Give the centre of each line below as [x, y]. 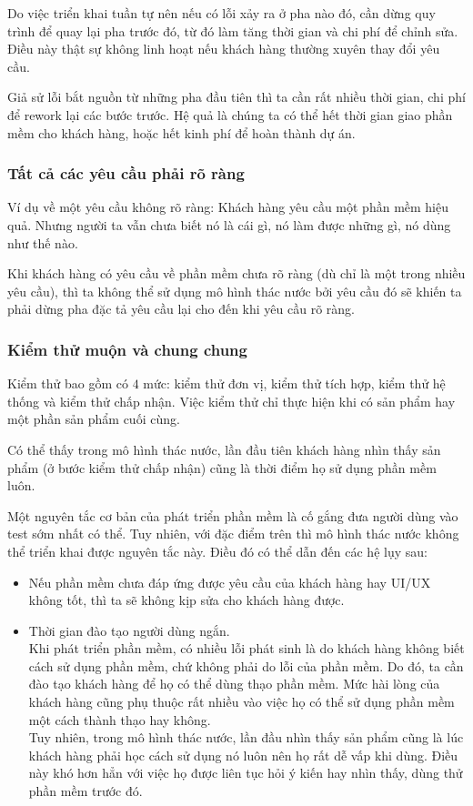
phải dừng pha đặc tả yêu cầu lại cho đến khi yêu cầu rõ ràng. [181, 309]
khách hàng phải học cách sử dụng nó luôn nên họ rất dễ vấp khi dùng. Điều [243, 755]
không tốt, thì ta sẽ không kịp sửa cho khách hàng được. [186, 600]
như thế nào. [43, 242]
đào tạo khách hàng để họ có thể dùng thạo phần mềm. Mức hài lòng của [234, 684]
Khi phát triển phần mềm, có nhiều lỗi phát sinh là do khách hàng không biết [247, 648]
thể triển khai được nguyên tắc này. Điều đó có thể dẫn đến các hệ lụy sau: [217, 551]
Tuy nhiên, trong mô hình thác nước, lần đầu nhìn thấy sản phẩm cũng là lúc [246, 737]
